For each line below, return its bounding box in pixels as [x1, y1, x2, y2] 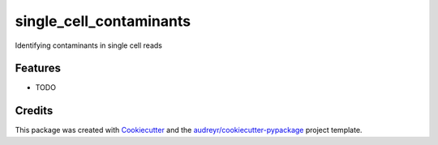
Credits [15, 104, 54, 117]
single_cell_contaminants [15, 12, 191, 30]
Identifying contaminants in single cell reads [15, 41, 162, 50]
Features [15, 62, 61, 75]
